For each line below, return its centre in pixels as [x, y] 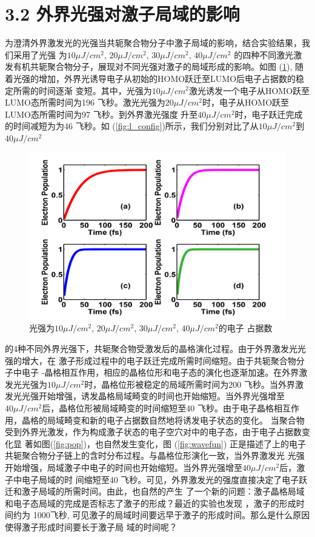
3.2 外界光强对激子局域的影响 [122, 14]
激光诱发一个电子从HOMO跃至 [249, 90]
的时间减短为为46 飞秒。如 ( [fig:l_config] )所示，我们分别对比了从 [132, 126]
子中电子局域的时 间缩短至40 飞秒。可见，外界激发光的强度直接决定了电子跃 [156, 479]
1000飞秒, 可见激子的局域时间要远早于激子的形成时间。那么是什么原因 [171, 515]
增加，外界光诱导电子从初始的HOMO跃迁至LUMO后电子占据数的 [167, 78]
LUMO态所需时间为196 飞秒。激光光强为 [85, 102]
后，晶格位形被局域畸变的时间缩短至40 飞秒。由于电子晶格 [158, 407]
